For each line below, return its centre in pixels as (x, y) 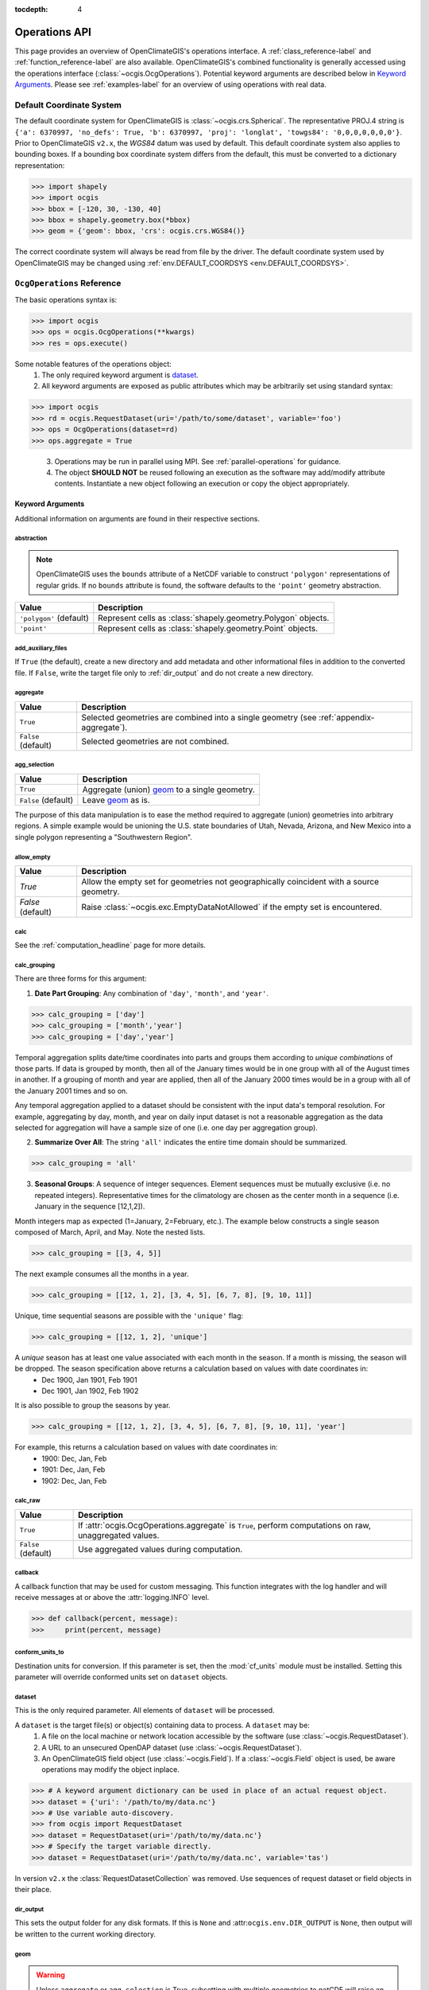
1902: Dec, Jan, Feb (74, 1481)
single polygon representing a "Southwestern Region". (103, 837)
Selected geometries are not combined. (155, 742)
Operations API (53, 32)
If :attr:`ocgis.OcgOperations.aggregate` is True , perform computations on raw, (224, 1525)
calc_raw (27, 1500)
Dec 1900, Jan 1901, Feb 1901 (90, 1379)
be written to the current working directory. (85, 1933)
